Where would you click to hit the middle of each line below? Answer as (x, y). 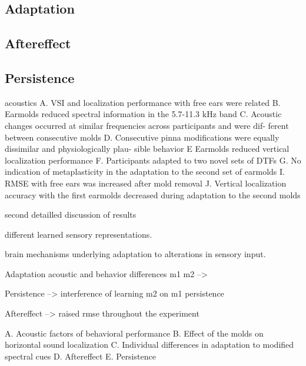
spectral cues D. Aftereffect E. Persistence (80, 356)
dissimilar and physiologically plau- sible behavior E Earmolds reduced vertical (147, 149)
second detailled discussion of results (71, 214)
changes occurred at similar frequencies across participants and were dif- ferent (147, 125)
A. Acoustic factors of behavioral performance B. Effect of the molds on (134, 333)
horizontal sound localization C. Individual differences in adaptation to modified (149, 345)
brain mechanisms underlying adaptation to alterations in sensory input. (135, 254)
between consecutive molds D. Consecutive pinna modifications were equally (142, 137)
